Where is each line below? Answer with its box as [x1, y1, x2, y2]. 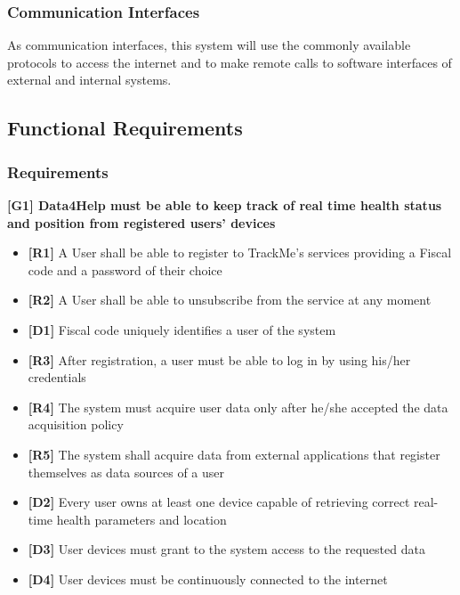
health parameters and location [56, 509, 227, 528]
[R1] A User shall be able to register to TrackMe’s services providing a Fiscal [28, 243, 452, 262]
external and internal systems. [7, 70, 172, 89]
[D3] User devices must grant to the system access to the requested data [28, 540, 425, 558]
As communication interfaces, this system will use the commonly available [7, 36, 411, 54]
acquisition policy [28, 415, 124, 434]
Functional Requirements [7, 114, 243, 142]
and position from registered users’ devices [7, 213, 276, 232]
